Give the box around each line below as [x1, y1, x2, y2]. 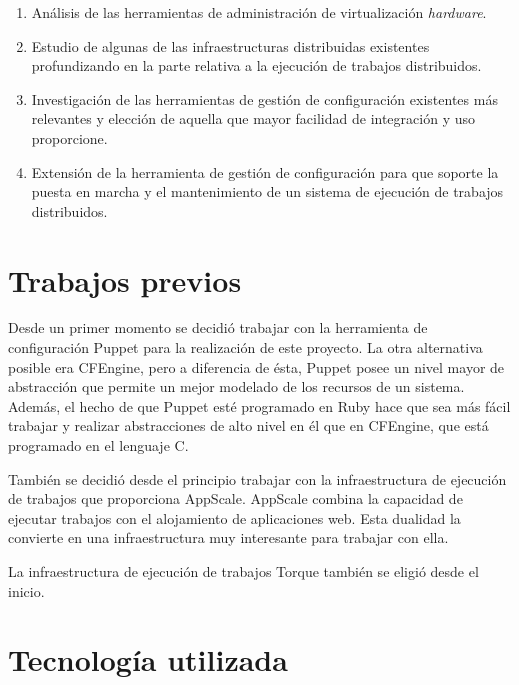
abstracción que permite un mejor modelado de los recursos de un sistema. [8, 376, 465, 397]
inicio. [8, 580, 45, 601]
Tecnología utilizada [8, 639, 288, 680]
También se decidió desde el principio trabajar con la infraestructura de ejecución [8, 468, 507, 489]
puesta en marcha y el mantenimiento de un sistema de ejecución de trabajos [31, 181, 504, 202]
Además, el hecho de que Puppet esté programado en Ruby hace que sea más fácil [8, 395, 511, 416]
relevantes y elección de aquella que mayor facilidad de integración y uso [31, 108, 475, 129]
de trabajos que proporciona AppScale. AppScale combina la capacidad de [8, 488, 463, 509]
